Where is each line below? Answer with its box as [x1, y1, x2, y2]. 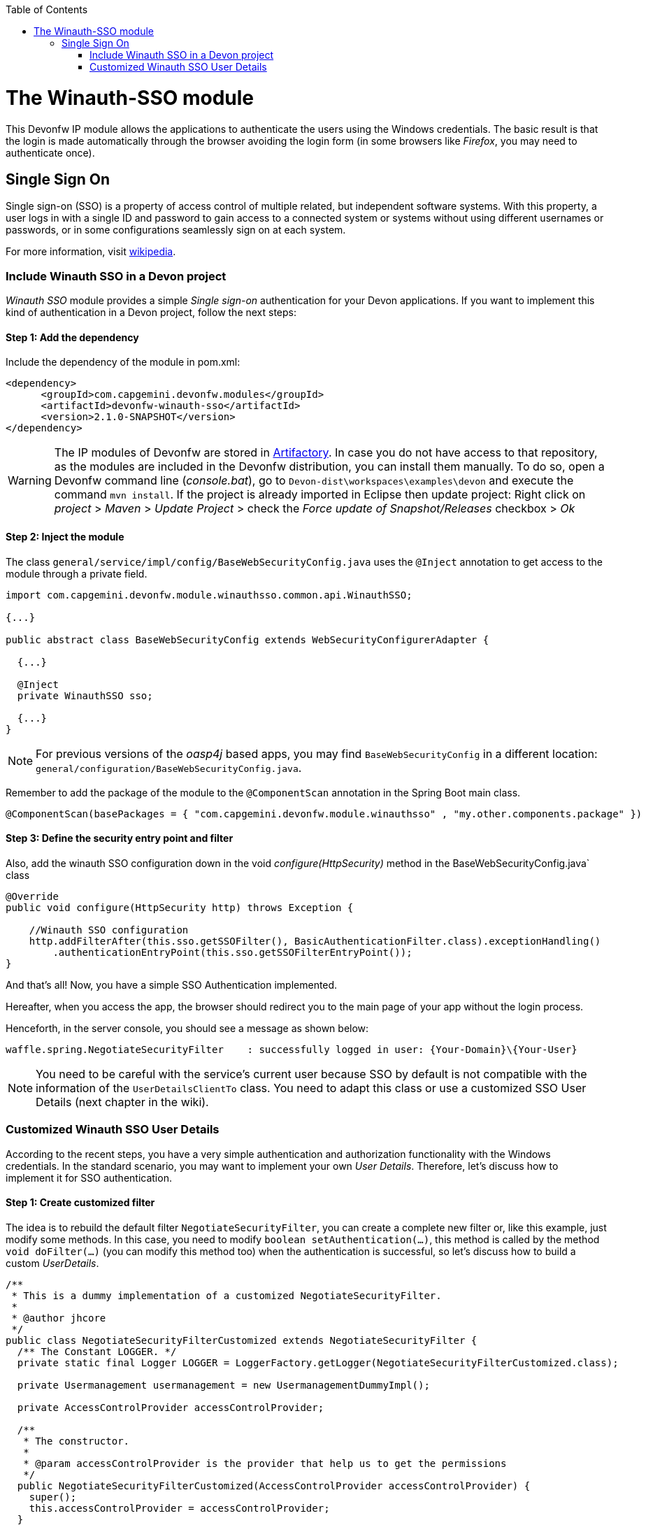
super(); [29, 1491, 77, 1503]
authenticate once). [6, 146, 95, 159]
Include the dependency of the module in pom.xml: [6, 356, 241, 368]
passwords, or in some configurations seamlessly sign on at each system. [6, 224, 346, 236]
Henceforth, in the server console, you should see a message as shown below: [6, 1022, 369, 1034]
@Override [6, 890, 59, 902]
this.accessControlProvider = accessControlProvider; [29, 1502, 330, 1514]
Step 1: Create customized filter [6, 1196, 155, 1209]
